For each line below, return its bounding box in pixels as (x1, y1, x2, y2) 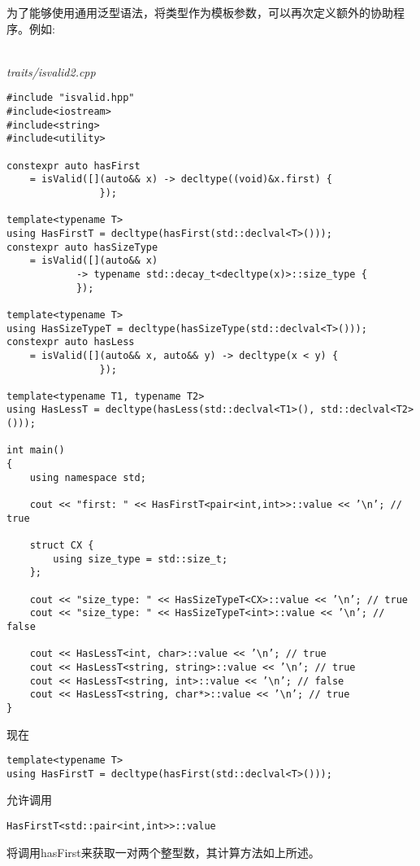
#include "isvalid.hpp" (6, 92, 135, 104)
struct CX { (29, 540, 94, 552)
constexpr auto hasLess (6, 336, 135, 348)
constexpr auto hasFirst (6, 160, 141, 172)
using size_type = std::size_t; (53, 553, 228, 565)
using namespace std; (29, 471, 146, 483)
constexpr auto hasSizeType (6, 241, 158, 253)
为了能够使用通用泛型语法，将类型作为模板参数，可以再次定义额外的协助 (6, 4, 393, 20)
